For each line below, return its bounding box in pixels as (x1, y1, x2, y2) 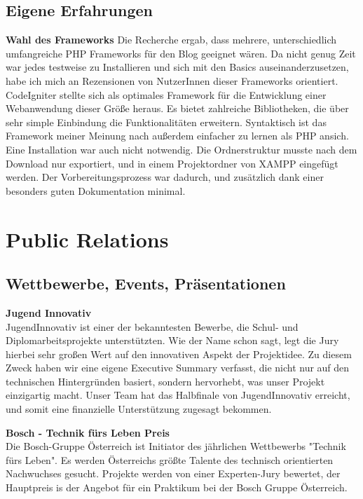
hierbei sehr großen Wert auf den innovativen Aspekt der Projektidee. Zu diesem (6, 346, 352, 361)
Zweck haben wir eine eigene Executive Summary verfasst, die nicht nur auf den (6, 360, 350, 375)
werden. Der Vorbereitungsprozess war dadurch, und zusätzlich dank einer (6, 170, 324, 184)
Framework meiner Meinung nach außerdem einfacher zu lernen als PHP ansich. (6, 128, 349, 143)
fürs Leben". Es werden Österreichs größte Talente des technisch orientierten (6, 452, 334, 467)
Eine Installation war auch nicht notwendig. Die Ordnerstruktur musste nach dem (6, 142, 357, 156)
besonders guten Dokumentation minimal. (6, 183, 186, 198)
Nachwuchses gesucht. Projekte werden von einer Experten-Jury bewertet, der (6, 466, 341, 481)
